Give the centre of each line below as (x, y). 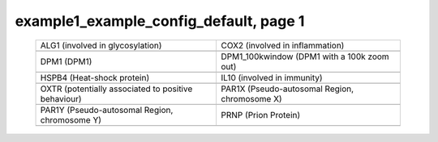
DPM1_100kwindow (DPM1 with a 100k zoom (305, 56)
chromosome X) (252, 98)
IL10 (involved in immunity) (272, 77)
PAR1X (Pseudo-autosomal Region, (288, 89)
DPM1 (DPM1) (66, 61)
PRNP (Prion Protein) (261, 115)
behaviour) (61, 98)
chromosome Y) (71, 119)
